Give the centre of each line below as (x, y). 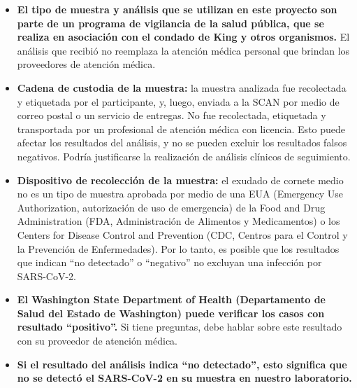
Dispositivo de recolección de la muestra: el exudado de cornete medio (180, 180)
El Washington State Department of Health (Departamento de (171, 299)
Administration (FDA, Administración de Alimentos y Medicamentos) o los (178, 221)
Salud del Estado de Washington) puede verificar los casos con (171, 313)
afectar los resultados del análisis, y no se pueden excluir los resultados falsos (182, 143)
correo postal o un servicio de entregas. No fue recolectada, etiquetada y (172, 115)
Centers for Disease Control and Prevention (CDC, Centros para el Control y (182, 234)
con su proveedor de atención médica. (97, 341)
